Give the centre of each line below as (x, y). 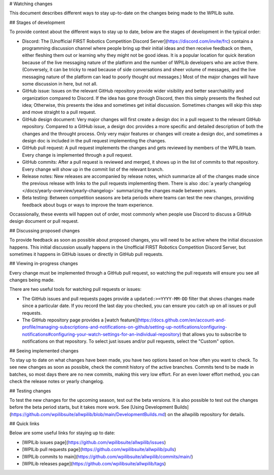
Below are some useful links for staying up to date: (62, 433)
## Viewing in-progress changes (44, 263)
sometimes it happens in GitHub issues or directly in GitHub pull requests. (86, 254)
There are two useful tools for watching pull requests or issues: (75, 289)
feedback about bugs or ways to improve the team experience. (88, 205)
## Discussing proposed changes (45, 230)
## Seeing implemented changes (44, 350)
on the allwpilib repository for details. (207, 414)
